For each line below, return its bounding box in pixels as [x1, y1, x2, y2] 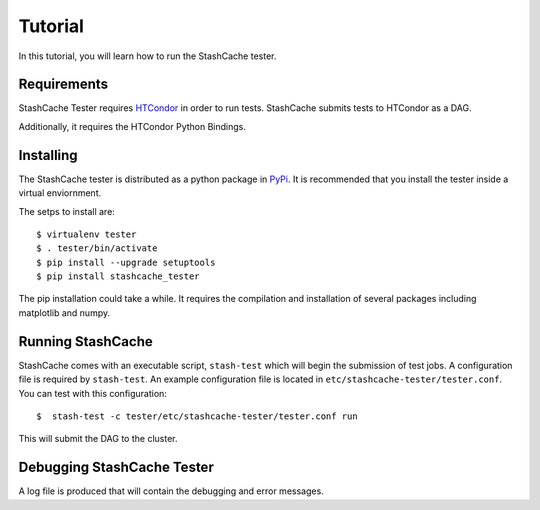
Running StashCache [18, 333, 154, 350]
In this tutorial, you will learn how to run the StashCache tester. [18, 50, 277, 62]
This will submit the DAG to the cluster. [18, 433, 178, 445]
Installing [18, 146, 79, 164]
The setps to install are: [18, 205, 115, 217]
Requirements [18, 76, 109, 93]
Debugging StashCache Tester [18, 459, 214, 476]
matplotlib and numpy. [18, 306, 110, 319]
